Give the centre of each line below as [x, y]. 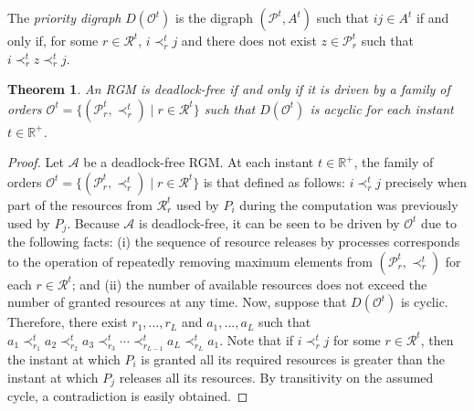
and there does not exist [249, 40]
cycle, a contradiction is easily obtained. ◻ [128, 396]
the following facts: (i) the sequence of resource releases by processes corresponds [234, 242]
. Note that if [257, 339]
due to [439, 222]
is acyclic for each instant [382, 108]
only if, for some [53, 40]
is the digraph [214, 17]
